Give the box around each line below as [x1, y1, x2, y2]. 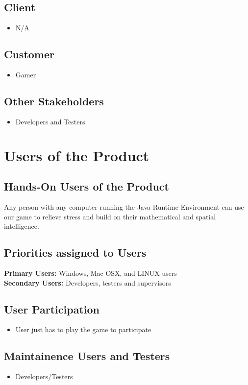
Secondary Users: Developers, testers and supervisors [4, 277, 171, 288]
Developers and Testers [15, 116, 85, 126]
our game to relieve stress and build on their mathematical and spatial [4, 211, 216, 221]
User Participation [4, 301, 99, 316]
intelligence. [4, 221, 39, 231]
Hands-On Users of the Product [4, 179, 169, 194]
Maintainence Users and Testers [4, 348, 170, 363]
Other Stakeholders [4, 93, 104, 108]
